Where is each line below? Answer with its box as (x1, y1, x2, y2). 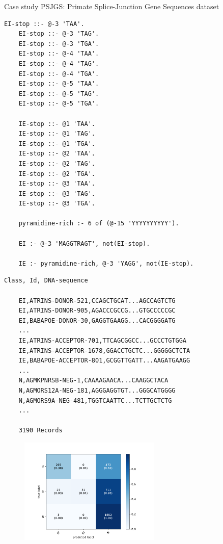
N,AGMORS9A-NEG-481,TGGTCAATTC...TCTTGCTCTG (18, 397, 172, 404)
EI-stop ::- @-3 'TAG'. (18, 30, 99, 38)
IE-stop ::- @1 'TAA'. (18, 120, 95, 127)
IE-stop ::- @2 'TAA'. (18, 150, 95, 158)
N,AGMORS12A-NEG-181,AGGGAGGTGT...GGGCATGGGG (18, 386, 176, 394)
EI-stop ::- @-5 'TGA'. (18, 100, 99, 108)
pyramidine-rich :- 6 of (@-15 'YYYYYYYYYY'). (18, 220, 179, 227)
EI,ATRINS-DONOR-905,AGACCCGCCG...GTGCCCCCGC (18, 307, 176, 315)
